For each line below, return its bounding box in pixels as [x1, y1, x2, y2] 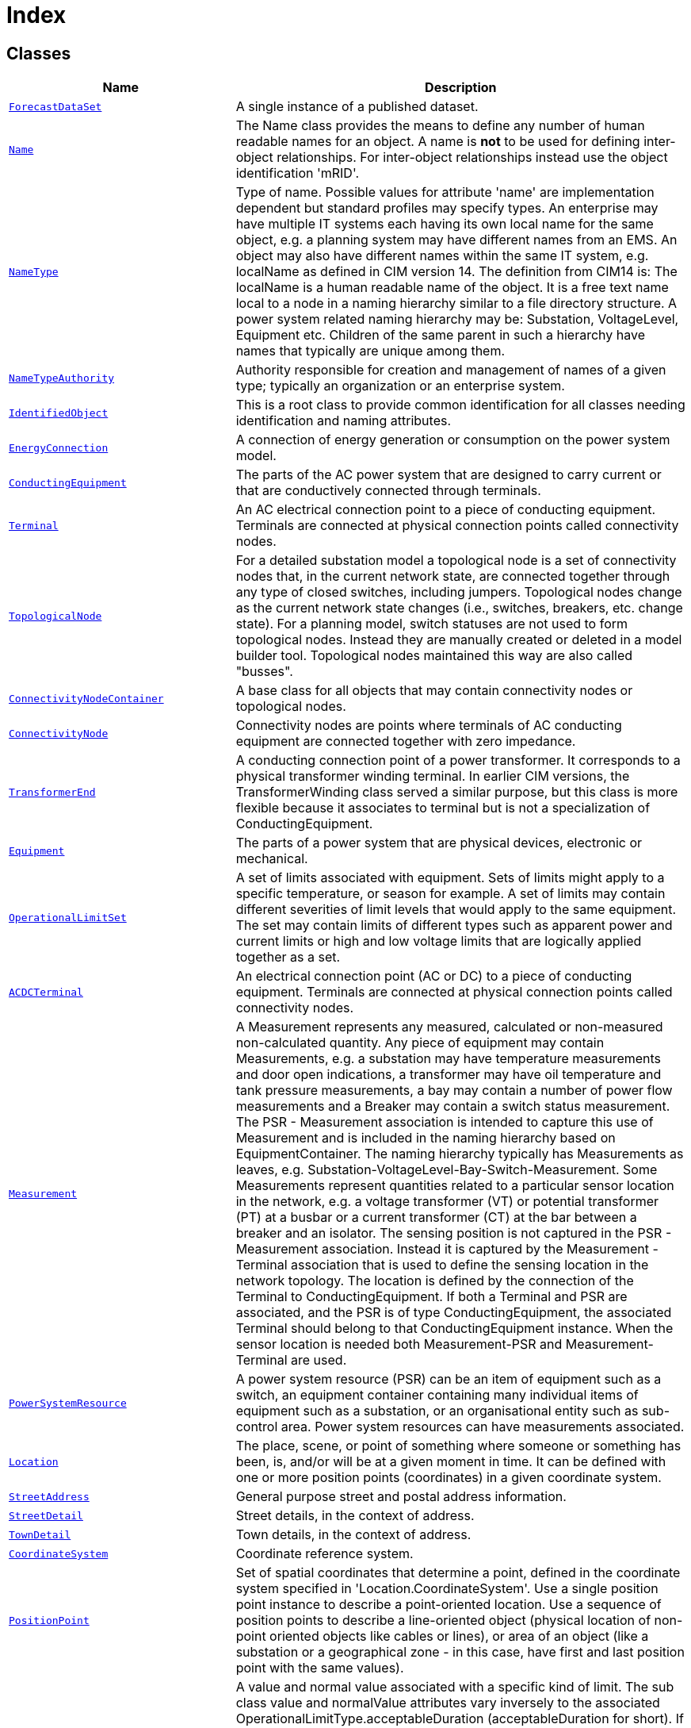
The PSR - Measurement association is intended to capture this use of [235, 1114, 654, 1131]
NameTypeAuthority [9, 371, 115, 384]
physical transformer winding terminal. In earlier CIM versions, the [235, 768, 630, 785]
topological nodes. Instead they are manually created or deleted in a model [235, 632, 682, 648]
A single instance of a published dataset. [235, 98, 479, 115]
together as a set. [235, 949, 341, 966]
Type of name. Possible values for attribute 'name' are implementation [235, 184, 655, 201]
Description [425, 79, 497, 96]
